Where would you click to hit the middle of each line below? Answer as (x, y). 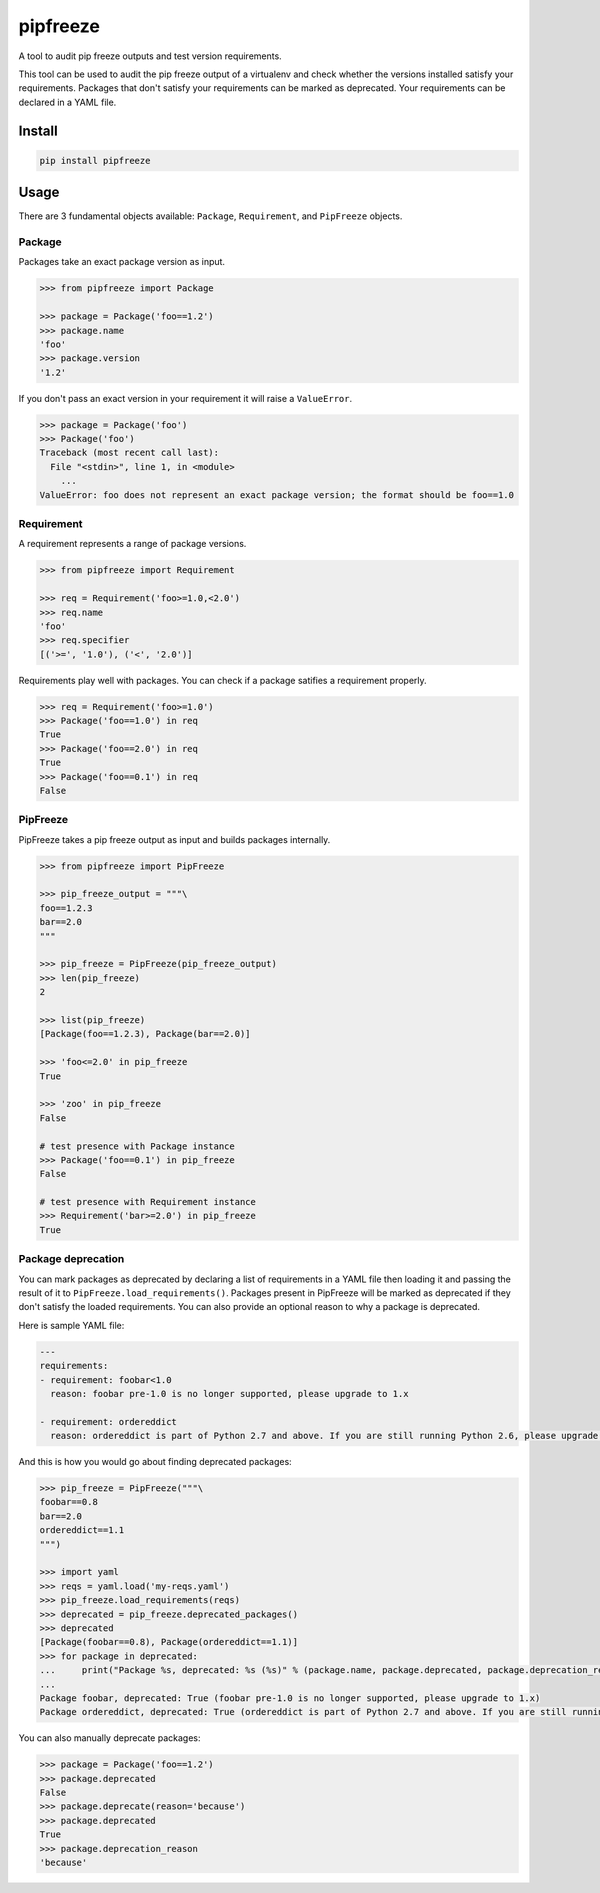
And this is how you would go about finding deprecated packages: (155, 1462)
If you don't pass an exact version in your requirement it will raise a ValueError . (185, 398)
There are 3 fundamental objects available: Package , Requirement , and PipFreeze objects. (210, 216)
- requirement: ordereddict (108, 1421)
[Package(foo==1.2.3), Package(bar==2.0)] (145, 1034)
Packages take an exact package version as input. (121, 262)
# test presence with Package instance (137, 1146)
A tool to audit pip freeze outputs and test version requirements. (150, 56)
